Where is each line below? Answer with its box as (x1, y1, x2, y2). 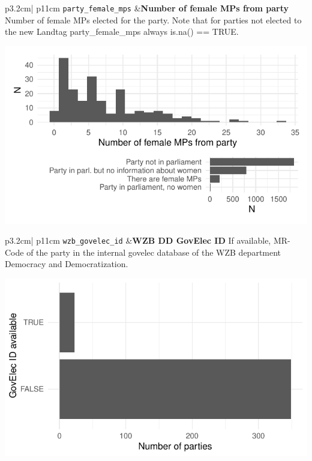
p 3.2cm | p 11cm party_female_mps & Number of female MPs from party (5, 2, 289, 14)
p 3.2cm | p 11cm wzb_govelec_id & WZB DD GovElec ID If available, (5, 234, 271, 247)
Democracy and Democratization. (5, 258, 128, 270)
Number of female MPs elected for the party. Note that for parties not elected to (5, 13, 302, 26)
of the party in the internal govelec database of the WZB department (26, 246, 281, 258)
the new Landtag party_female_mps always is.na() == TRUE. (5, 25, 239, 38)
